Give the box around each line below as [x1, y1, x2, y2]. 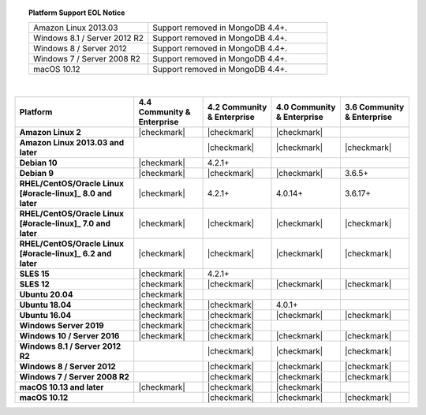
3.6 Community [344, 101, 405, 112]
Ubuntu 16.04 [19, 309, 72, 320]
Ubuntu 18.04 [19, 299, 72, 310]
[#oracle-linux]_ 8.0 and [19, 188, 112, 199]
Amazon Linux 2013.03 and [19, 136, 125, 148]
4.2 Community [207, 101, 267, 112]
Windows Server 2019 [19, 320, 104, 331]
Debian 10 [19, 157, 58, 168]
